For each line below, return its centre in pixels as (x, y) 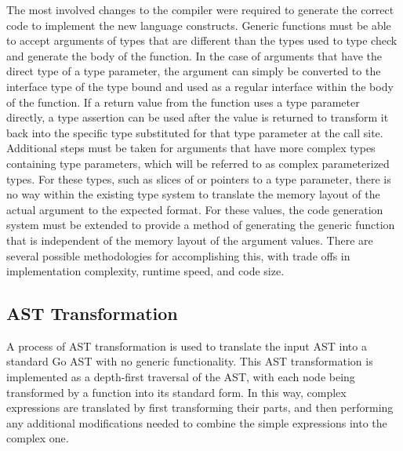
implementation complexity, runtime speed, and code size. (145, 271)
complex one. (38, 438)
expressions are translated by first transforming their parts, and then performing (200, 407)
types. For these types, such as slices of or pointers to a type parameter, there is (199, 178)
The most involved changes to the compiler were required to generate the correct (200, 9)
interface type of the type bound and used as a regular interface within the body (200, 86)
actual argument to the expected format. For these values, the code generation (195, 209)
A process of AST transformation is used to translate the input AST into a (187, 346)
